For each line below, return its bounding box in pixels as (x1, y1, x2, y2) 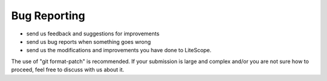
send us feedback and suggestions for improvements (26, 30, 160, 37)
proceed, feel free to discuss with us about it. (11, 66, 124, 73)
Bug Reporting (11, 9, 85, 22)
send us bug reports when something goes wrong (26, 38, 151, 45)
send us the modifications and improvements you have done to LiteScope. (26, 47, 212, 54)
